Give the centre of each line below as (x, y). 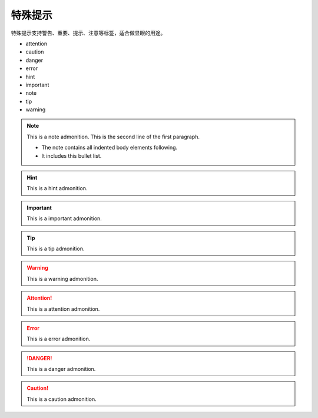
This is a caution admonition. (62, 399)
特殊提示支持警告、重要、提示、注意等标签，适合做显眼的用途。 (88, 33)
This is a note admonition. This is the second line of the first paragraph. (113, 137)
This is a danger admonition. (61, 369)
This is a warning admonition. (62, 278)
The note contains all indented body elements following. (110, 148)
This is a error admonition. (59, 339)
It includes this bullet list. (72, 155)
